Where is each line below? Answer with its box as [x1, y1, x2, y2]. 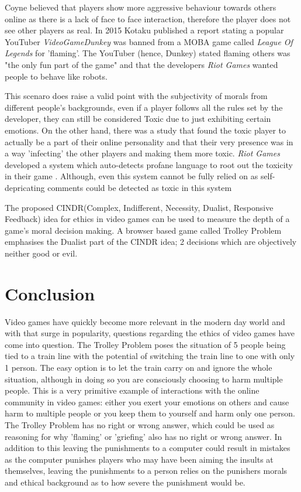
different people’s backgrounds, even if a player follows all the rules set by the [5, 101, 283, 113]
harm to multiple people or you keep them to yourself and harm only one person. [5, 407, 295, 419]
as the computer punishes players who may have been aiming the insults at [5, 453, 274, 465]
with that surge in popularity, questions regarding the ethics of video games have [5, 327, 295, 339]
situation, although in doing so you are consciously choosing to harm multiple [5, 373, 283, 385]
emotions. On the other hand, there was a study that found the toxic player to [5, 124, 286, 136]
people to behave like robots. [5, 70, 108, 82]
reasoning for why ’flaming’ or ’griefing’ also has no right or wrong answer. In [5, 430, 282, 442]
